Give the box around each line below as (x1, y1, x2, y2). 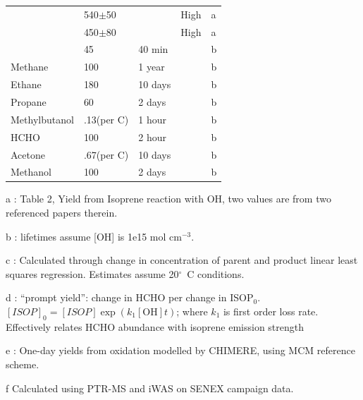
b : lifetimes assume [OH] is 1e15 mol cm (6, 229, 182, 243)
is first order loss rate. (223, 304, 319, 318)
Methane (11, 59, 49, 74)
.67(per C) (83, 147, 129, 162)
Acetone (11, 147, 45, 162)
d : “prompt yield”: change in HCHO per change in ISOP (6, 290, 254, 305)
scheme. (6, 356, 39, 371)
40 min (138, 42, 168, 56)
